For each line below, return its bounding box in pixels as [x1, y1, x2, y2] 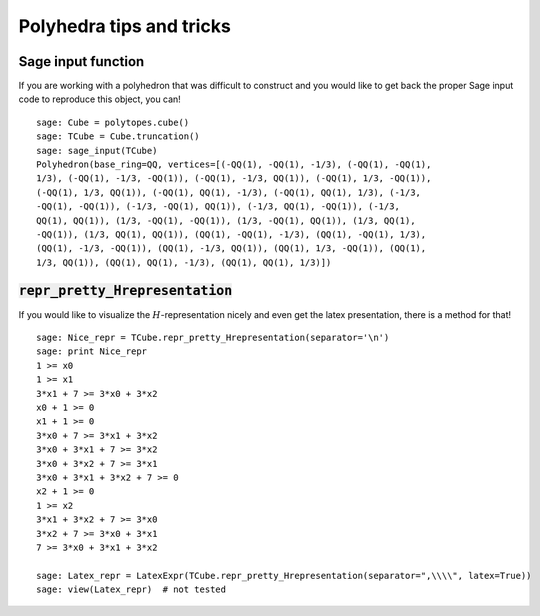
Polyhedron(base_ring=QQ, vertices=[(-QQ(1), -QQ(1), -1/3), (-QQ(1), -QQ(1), [36, 159, 432, 170]
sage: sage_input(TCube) [36, 145, 158, 156]
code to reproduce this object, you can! [18, 93, 182, 105]
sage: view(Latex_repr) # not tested [36, 584, 227, 595]
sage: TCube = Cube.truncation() [36, 131, 200, 142]
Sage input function [18, 53, 145, 70]
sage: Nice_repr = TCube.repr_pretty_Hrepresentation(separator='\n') [36, 332, 390, 344]
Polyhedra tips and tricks [18, 15, 232, 37]
